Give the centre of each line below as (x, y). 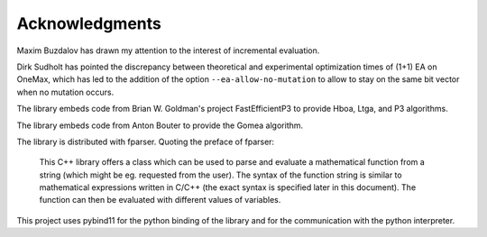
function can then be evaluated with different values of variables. (160, 200)
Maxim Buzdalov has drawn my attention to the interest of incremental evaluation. (168, 50)
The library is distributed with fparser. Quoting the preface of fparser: (146, 141)
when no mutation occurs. (65, 92)
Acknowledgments (89, 23)
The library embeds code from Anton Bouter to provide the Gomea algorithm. (160, 125)
